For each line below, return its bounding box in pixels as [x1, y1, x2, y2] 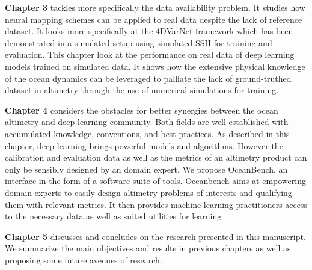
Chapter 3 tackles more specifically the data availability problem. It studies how [5, 1, 305, 13]
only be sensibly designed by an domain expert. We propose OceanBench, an [5, 162, 288, 175]
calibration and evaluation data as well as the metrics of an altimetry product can [5, 151, 307, 164]
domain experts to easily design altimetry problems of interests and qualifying [5, 186, 292, 198]
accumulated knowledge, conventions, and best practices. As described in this [5, 127, 290, 140]
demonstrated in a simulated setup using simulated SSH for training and [5, 36, 272, 49]
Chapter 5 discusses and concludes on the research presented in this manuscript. [5, 230, 306, 242]
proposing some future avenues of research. [5, 253, 162, 266]
